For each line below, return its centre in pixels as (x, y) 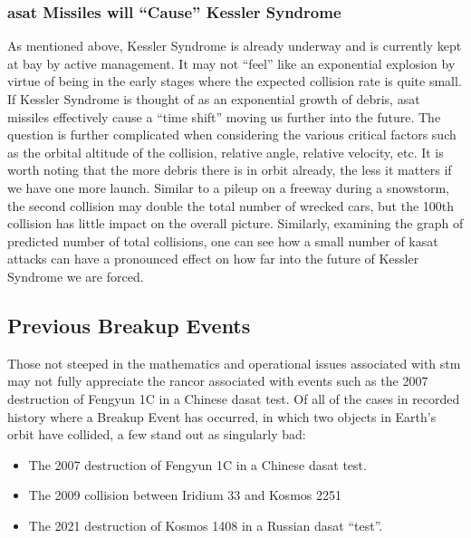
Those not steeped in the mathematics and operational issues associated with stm (234, 363)
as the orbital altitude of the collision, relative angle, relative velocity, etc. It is (226, 152)
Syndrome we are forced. (76, 276)
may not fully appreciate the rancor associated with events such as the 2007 (218, 381)
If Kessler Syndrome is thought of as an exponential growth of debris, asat (214, 99)
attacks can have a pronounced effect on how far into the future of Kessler (213, 259)
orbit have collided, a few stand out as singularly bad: (157, 434)
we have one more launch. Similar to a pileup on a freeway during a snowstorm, (228, 187)
